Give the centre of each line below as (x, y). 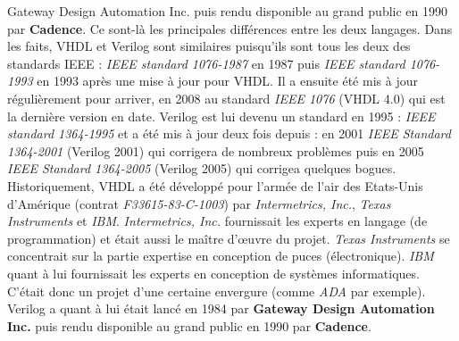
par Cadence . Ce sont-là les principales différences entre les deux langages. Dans (230, 28)
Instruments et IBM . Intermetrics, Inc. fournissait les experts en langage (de (217, 221)
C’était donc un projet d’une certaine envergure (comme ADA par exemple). (217, 291)
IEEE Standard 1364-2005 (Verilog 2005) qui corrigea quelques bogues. (202, 168)
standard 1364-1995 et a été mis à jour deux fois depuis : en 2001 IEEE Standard (229, 133)
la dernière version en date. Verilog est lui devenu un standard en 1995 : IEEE (221, 116)
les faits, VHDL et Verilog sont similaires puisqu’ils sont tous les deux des (209, 46)
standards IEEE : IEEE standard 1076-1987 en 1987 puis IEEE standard (206, 63)
